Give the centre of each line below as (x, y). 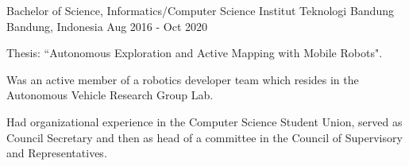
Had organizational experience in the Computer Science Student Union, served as (204, 121)
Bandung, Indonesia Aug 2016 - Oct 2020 (107, 26)
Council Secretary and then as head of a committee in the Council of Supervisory (204, 137)
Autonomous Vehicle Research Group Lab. (110, 95)
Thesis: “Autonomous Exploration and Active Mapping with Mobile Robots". (195, 53)
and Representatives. (57, 153)
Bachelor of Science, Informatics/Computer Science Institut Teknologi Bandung (200, 10)
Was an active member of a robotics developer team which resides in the (183, 79)
